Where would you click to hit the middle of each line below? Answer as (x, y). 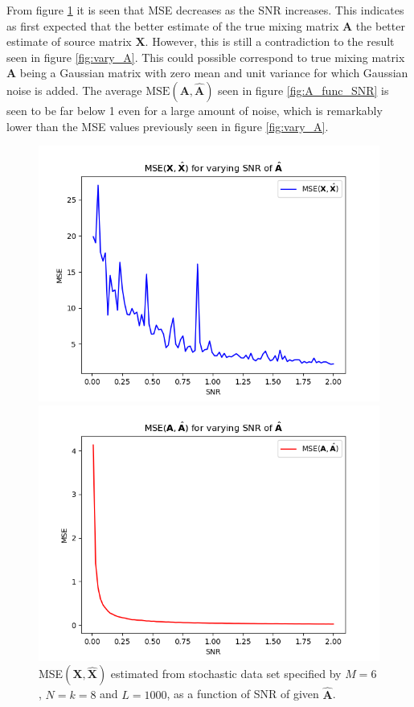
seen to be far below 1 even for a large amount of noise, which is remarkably (195, 110)
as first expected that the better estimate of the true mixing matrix (173, 25)
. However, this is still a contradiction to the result (270, 41)
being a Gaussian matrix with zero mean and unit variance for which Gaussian (214, 73)
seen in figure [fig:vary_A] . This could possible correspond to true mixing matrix (206, 57)
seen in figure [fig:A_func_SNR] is (303, 90)
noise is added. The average (74, 90)
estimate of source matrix (69, 41)
